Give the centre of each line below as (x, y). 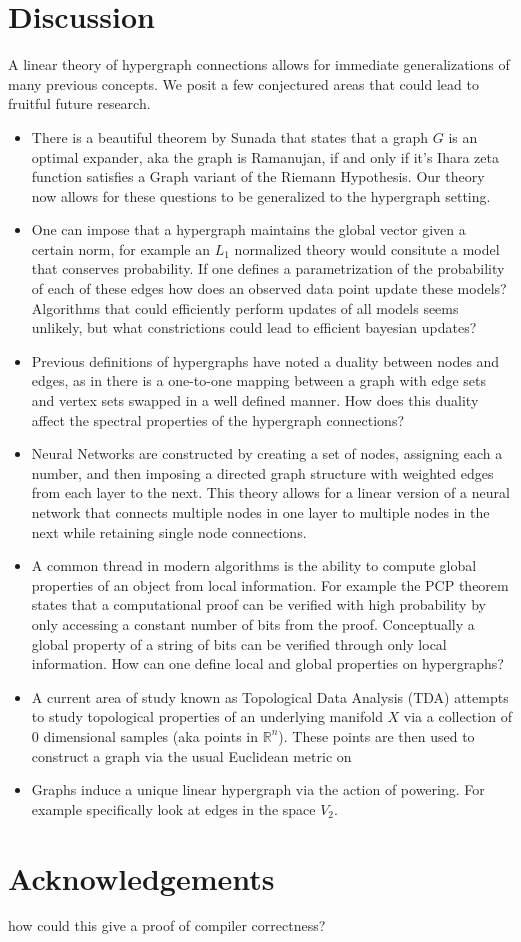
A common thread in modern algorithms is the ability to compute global (254, 565)
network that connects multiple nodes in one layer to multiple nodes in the (260, 512)
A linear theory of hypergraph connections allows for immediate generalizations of (259, 64)
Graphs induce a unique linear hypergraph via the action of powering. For (258, 789)
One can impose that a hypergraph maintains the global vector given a (248, 229)
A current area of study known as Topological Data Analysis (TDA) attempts (270, 696)
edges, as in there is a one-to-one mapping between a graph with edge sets (259, 380)
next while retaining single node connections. (169, 531)
